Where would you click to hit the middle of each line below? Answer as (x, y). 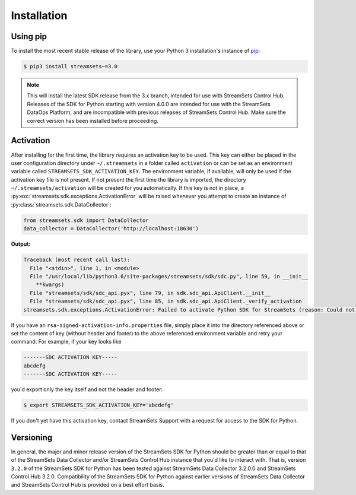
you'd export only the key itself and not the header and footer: (87, 389)
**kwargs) (50, 285)
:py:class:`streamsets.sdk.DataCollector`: (61, 204)
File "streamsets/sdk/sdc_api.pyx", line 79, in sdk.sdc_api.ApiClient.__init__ (150, 293)
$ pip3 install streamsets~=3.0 (71, 66)
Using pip (29, 37)
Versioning (32, 437)
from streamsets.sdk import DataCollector (86, 220)
